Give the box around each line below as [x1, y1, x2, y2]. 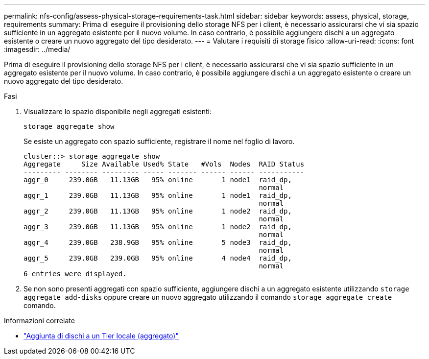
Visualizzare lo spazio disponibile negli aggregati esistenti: [24, 107, 212, 116]
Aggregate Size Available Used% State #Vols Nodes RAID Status [24, 160, 305, 168]
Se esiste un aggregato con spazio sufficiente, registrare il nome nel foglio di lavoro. [24, 137, 295, 145]
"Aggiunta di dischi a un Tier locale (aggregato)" [24, 332, 179, 340]
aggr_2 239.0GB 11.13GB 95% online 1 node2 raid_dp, [24, 207, 292, 215]
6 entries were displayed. [24, 270, 127, 278]
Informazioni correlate [4, 316, 75, 325]
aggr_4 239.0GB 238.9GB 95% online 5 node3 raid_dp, [24, 239, 292, 246]
